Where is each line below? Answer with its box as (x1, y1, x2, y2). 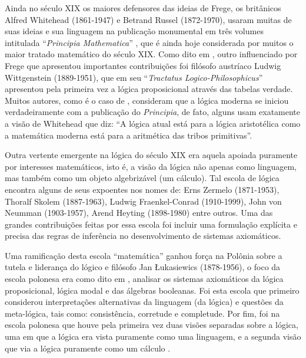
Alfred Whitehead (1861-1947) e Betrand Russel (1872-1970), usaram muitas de (5, 13, 292, 25)
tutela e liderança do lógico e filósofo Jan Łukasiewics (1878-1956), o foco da (5, 261, 281, 273)
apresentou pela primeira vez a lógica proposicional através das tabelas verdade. (5, 83, 293, 95)
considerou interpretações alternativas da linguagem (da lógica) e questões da (5, 295, 284, 308)
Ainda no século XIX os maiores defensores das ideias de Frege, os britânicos (5, 2, 281, 14)
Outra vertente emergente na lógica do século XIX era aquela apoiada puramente (5, 149, 298, 161)
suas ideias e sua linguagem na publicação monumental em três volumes (5, 25, 264, 37)
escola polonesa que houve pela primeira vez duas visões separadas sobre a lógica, (5, 318, 298, 331)
